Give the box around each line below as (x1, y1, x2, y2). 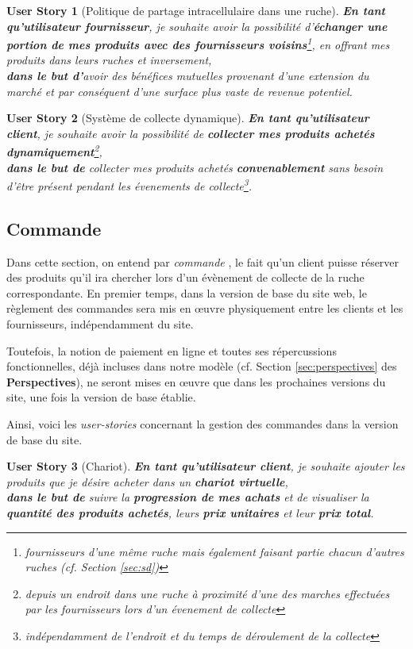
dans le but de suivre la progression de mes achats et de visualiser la (6, 489, 369, 505)
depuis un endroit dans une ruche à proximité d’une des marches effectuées (25, 585, 390, 601)
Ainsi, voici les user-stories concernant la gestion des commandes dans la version (6, 416, 399, 432)
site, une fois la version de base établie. (6, 389, 196, 405)
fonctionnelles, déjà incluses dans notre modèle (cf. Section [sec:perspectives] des (6, 358, 397, 374)
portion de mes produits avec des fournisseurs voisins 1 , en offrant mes (6, 34, 390, 52)
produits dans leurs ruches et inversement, (6, 52, 212, 68)
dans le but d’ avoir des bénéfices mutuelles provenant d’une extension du (6, 67, 369, 84)
